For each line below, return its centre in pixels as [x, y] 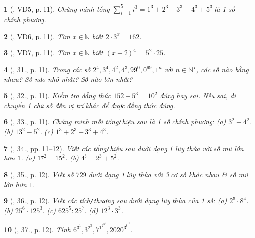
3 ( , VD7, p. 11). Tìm [37, 53]
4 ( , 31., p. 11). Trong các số [47, 69]
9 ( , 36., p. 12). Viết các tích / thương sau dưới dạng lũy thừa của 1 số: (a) [116, 201]
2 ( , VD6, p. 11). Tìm [37, 36]
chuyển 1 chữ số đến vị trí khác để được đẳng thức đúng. [90, 105]
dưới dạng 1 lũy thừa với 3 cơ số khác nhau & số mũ [168, 174]
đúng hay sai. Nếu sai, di [198, 96]
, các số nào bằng [222, 69]
